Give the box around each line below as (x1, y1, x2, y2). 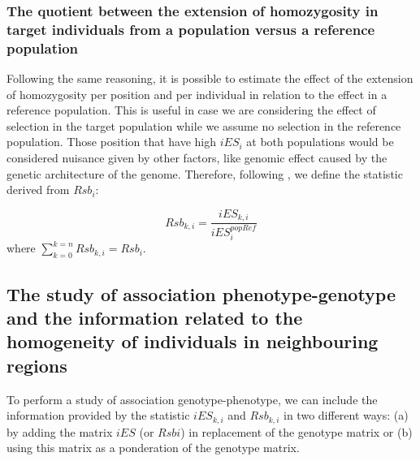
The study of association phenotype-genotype (6, 281, 396, 306)
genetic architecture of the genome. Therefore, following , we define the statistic (6, 165, 403, 182)
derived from (6, 181, 70, 198)
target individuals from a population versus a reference (6, 19, 375, 39)
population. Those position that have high (6, 133, 217, 150)
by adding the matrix (6, 423, 113, 440)
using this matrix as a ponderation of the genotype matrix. (6, 439, 300, 456)
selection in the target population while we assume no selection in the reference (6, 117, 401, 134)
